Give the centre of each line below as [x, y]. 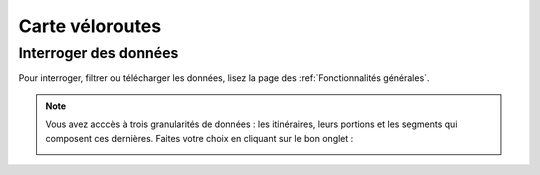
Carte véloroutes [90, 26]
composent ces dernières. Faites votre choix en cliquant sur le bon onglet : [199, 138]
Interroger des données [98, 53]
